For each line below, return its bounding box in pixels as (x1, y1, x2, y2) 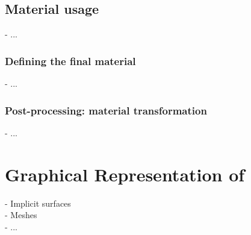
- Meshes (5, 208, 37, 221)
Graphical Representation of (5, 161, 245, 186)
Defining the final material (5, 53, 136, 68)
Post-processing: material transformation (5, 102, 207, 117)
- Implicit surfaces (5, 196, 71, 209)
